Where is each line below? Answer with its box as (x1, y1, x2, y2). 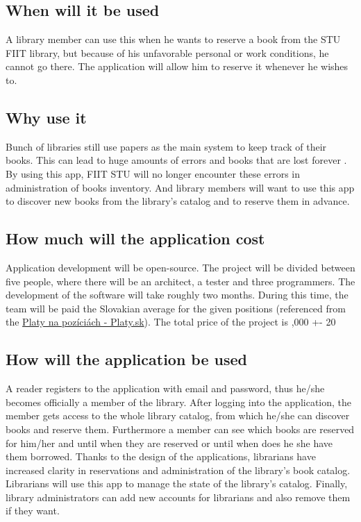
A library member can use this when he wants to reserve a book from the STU (6, 32, 341, 47)
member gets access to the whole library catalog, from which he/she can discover (6, 408, 350, 423)
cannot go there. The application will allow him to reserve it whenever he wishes (6, 59, 349, 74)
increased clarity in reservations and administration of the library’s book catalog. (6, 462, 351, 477)
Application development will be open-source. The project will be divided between (6, 260, 355, 274)
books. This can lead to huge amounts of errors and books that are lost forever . (6, 153, 347, 167)
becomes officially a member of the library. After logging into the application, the (6, 394, 352, 409)
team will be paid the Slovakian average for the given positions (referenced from (6, 301, 346, 315)
